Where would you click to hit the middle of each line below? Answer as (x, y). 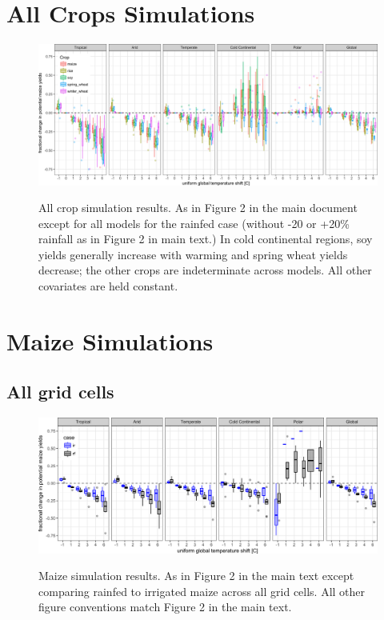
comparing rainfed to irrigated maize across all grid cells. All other (202, 591)
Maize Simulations (110, 340)
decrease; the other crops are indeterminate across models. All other (205, 270)
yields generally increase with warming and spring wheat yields (193, 254)
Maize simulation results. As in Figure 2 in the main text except (196, 576)
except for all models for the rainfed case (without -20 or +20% (194, 223)
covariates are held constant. (108, 286)
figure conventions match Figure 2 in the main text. (165, 607)
